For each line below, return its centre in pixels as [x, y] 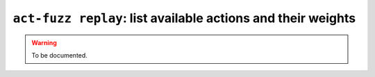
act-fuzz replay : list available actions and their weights [184, 18]
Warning [44, 42]
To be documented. [60, 55]
